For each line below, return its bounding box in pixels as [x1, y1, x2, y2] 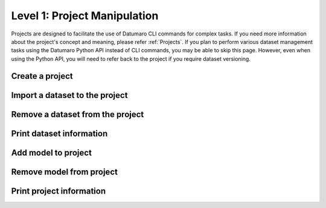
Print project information [11, 186, 106, 196]
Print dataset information [11, 128, 108, 138]
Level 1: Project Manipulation [11, 9, 159, 22]
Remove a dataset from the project [11, 109, 144, 120]
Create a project [11, 71, 74, 81]
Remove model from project [11, 167, 118, 177]
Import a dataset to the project [11, 90, 128, 100]
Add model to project [11, 147, 92, 158]
